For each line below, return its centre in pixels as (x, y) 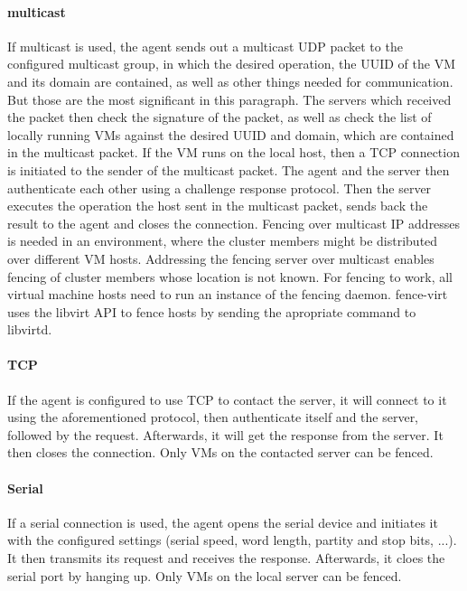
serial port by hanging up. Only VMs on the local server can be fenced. (205, 575)
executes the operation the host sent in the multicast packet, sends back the (218, 206)
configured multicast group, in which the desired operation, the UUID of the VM (231, 64)
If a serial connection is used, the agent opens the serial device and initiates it (223, 522)
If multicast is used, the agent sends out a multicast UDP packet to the (205, 46)
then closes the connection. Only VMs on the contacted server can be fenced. (220, 452)
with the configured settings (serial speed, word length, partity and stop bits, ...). (232, 540)
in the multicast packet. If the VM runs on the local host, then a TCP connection (233, 152)
